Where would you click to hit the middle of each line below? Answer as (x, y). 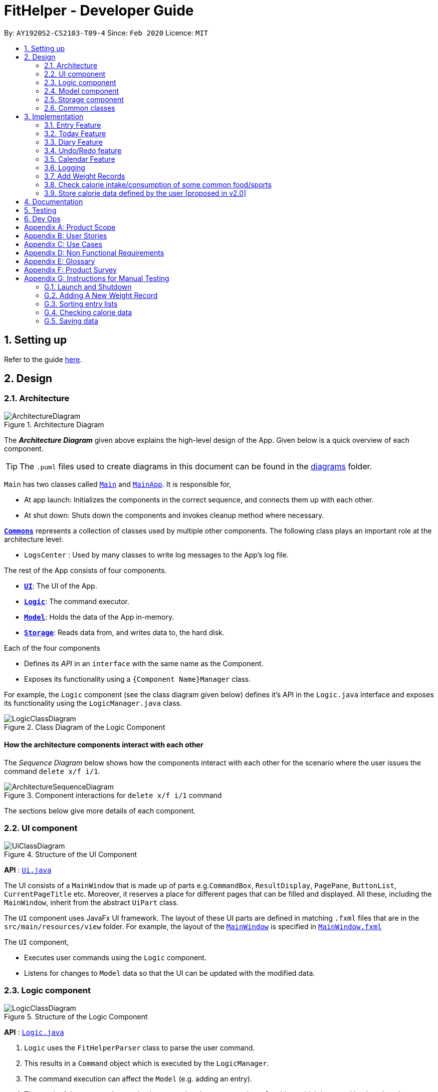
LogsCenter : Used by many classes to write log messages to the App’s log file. (156, 555)
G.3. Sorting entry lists (81, 304)
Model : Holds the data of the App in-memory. (99, 617)
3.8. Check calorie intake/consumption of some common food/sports (158, 184)
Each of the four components (52, 648)
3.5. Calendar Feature (80, 159)
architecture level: (34, 539)
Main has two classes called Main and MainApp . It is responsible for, (118, 484)
